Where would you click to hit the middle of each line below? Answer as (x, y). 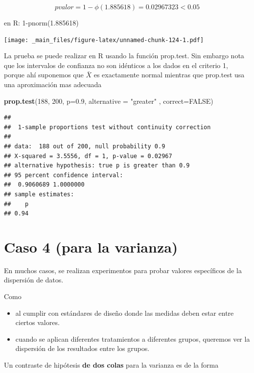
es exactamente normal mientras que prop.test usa (169, 75)
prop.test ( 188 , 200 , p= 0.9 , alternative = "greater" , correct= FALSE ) (109, 101)
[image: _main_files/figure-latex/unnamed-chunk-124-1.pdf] (104, 40)
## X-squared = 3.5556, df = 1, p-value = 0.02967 (88, 156)
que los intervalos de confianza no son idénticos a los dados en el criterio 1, (116, 65)
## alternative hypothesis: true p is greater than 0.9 (97, 166)
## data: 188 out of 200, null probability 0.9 (85, 146)
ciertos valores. (37, 322)
